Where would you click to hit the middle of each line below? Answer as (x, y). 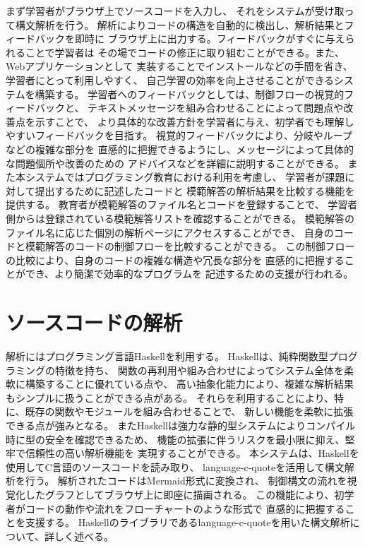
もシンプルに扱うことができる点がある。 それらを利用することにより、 (170, 397)
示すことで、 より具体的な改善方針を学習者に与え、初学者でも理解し (195, 121)
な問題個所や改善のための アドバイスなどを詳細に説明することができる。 (175, 163)
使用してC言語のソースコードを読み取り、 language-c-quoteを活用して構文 (175, 466)
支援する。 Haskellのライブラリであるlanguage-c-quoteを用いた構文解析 (187, 522)
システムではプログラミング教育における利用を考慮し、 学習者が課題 (185, 177)
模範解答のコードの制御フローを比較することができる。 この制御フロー (190, 246)
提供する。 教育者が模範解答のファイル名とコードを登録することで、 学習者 (182, 204)
